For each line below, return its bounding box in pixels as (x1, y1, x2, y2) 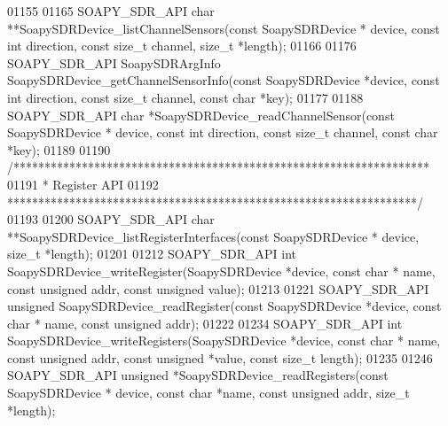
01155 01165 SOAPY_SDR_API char (7, 2, 215, 19)
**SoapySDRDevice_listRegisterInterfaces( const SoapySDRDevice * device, (7, 227, 420, 245)
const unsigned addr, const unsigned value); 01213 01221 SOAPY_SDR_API (7, 279, 429, 298)
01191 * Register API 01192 (7, 174, 159, 193)
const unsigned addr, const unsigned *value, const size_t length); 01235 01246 (7, 348, 433, 367)
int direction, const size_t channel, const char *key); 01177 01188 (7, 88, 364, 106)
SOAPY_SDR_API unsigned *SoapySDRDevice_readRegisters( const (7, 366, 389, 384)
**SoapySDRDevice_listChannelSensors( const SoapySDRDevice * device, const (7, 19, 440, 37)
